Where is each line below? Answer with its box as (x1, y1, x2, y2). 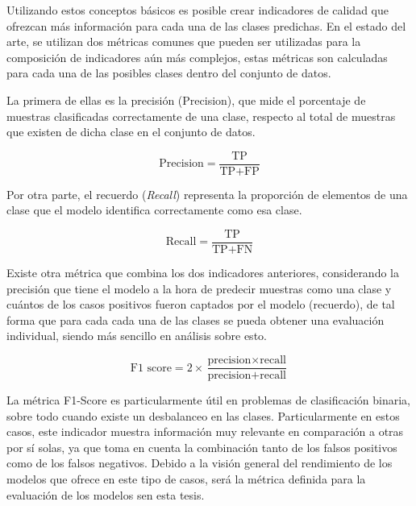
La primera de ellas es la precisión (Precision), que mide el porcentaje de (6, 91, 366, 108)
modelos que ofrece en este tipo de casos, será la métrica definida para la (6, 471, 366, 487)
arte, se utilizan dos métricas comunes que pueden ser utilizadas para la (6, 33, 361, 50)
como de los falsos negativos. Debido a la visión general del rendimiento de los (6, 454, 393, 471)
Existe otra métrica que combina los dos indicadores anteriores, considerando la (6, 264, 399, 281)
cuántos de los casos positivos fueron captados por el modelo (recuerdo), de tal (6, 296, 395, 313)
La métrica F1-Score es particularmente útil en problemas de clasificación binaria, (6, 392, 410, 409)
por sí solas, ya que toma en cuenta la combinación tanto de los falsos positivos (6, 438, 397, 455)
